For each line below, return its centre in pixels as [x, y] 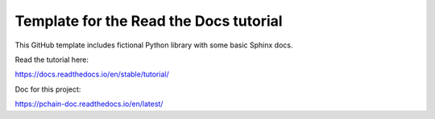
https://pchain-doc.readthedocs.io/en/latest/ [89, 104]
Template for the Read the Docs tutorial [149, 21]
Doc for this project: [48, 89]
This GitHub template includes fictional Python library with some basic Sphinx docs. [154, 45]
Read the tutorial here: [52, 59]
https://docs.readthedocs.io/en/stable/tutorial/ [92, 74]
